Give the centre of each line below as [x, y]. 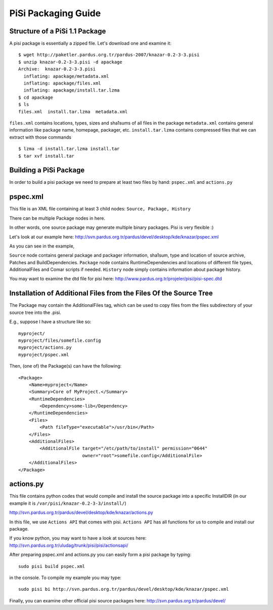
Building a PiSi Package [47, 170]
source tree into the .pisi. [35, 312]
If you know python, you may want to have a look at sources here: [78, 538]
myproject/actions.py [45, 348]
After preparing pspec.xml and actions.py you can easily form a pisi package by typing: [100, 555]
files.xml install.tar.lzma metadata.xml [73, 112]
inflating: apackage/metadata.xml [66, 76]
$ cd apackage [36, 97]
